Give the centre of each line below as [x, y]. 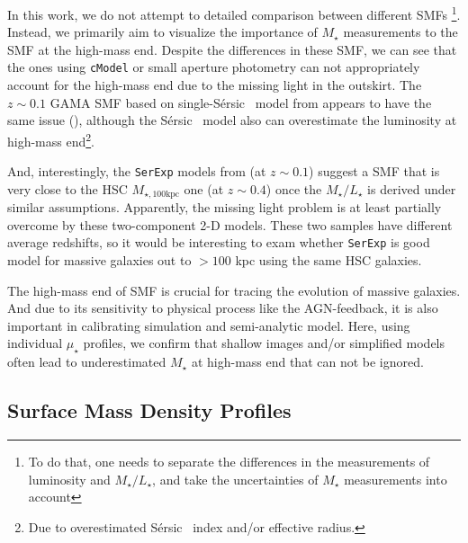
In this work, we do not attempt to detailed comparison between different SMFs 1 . [234, 13]
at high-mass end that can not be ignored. [307, 362]
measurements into [396, 479]
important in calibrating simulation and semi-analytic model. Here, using [209, 325]
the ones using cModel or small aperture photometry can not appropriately [214, 67]
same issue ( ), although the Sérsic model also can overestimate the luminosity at [232, 120]
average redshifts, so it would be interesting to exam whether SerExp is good [219, 242]
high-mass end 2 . [51, 139]
